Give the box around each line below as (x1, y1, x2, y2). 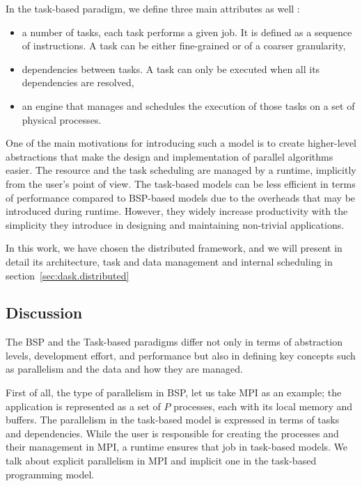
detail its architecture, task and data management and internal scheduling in (6, 254, 333, 268)
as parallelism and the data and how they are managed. (6, 362, 243, 376)
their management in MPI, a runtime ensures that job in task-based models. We (6, 439, 348, 454)
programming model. (6, 467, 95, 481)
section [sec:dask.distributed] (6, 268, 129, 282)
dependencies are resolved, (22, 75, 134, 90)
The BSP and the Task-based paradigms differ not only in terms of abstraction (6, 334, 343, 349)
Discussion (6, 302, 83, 323)
